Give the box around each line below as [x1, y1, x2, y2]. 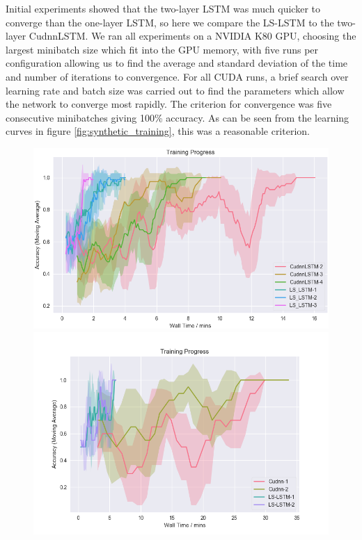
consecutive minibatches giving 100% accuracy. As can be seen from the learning [6, 110, 349, 124]
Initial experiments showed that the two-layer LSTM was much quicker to [6, 1, 320, 15]
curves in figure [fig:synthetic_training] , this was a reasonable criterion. [6, 124, 310, 138]
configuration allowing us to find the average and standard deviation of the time [6, 56, 348, 70]
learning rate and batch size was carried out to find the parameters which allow [6, 83, 345, 97]
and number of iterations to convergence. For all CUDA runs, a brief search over [6, 69, 349, 83]
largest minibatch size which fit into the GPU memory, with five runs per [6, 42, 319, 56]
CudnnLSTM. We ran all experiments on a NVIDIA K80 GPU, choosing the [29, 28, 356, 43]
